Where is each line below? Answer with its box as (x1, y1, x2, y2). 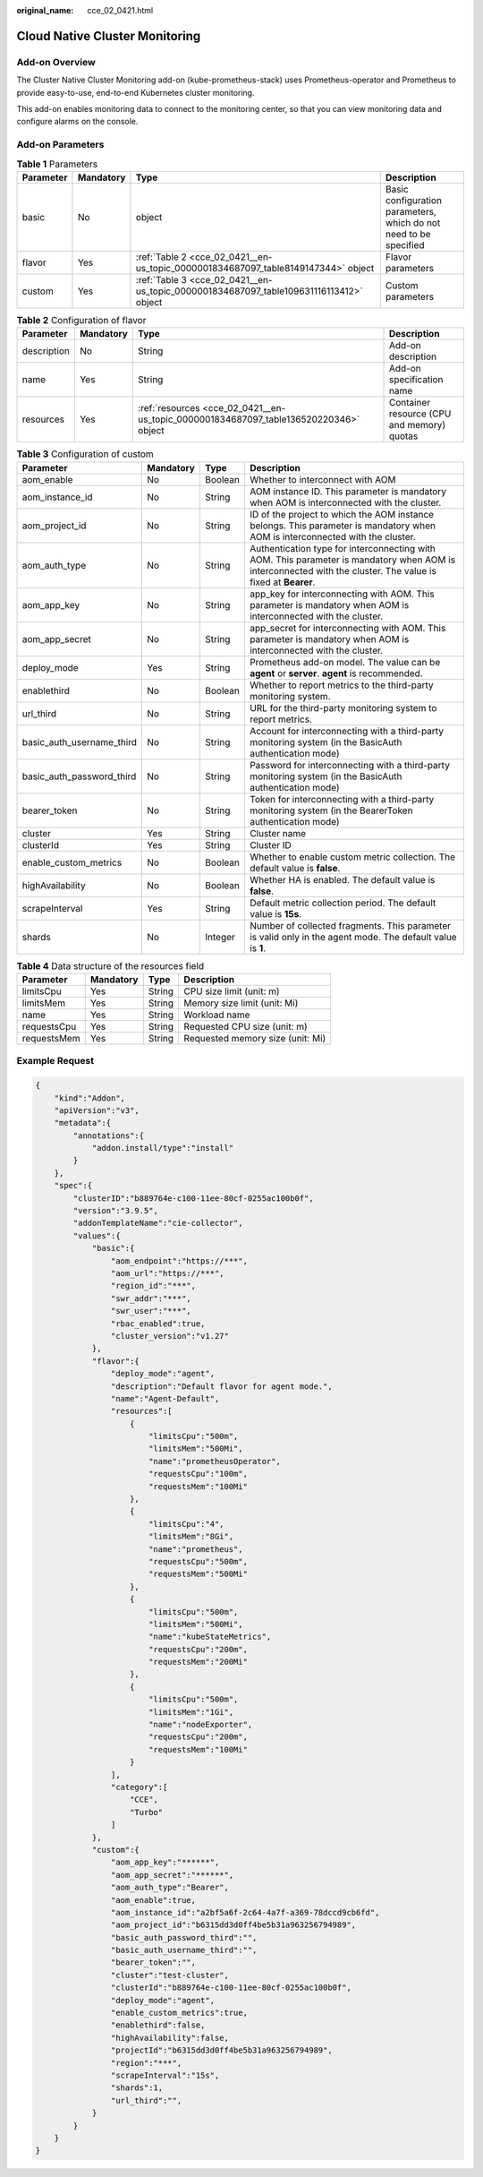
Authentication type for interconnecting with (249, 542, 436, 554)
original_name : (16, 5, 74, 15)
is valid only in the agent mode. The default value (249, 930, 457, 943)
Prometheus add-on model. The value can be (249, 656, 441, 668)
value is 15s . (249, 907, 302, 920)
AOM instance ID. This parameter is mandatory (249, 484, 447, 497)
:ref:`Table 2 (135, 251, 187, 263)
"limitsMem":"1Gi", (148, 1707, 234, 1717)
